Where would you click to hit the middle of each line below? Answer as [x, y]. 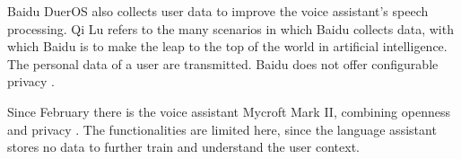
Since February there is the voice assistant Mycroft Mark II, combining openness [229, 111]
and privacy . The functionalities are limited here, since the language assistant [222, 129]
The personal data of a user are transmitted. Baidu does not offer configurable [223, 63]
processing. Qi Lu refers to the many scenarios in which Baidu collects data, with [230, 28]
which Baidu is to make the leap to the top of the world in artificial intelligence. [227, 46]
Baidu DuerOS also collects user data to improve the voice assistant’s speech [218, 11]
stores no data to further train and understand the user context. [183, 147]
